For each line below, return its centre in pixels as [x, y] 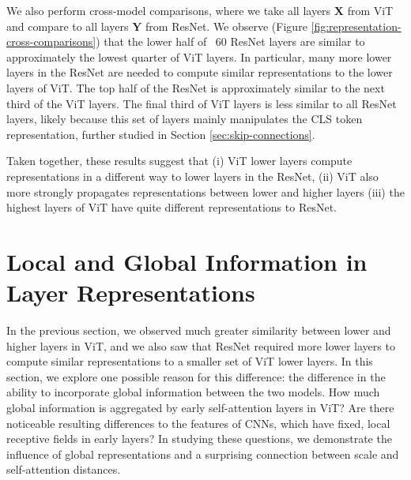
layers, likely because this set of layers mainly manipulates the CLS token [185, 119]
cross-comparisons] [51, 41]
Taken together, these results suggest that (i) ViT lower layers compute [179, 161]
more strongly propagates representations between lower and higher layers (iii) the [205, 191]
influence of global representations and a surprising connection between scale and [203, 454]
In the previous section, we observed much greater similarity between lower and [199, 330]
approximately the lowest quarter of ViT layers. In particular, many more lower [199, 56]
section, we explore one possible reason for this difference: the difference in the [196, 376]
